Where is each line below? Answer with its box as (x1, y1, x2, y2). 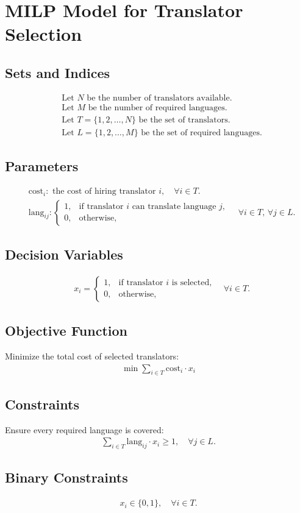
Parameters (5, 157, 79, 175)
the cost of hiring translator (52, 187, 156, 196)
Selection (5, 21, 82, 46)
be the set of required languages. (141, 128, 262, 137)
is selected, (171, 278, 212, 288)
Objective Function (5, 321, 128, 340)
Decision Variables (5, 245, 123, 263)
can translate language (132, 202, 216, 211)
